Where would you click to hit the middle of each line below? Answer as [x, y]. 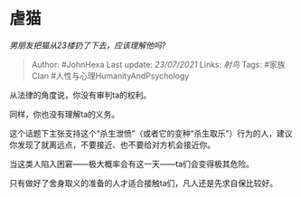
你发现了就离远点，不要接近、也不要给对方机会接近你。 [112, 145]
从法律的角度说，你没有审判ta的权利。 [80, 95]
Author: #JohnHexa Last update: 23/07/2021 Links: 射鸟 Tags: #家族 [158, 64]
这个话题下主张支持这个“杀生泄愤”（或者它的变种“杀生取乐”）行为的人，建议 [151, 133]
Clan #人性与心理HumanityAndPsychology [110, 75]
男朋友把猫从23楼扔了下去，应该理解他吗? [88, 45]
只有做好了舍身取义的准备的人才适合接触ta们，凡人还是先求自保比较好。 [144, 183]
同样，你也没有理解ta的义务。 [65, 114]
